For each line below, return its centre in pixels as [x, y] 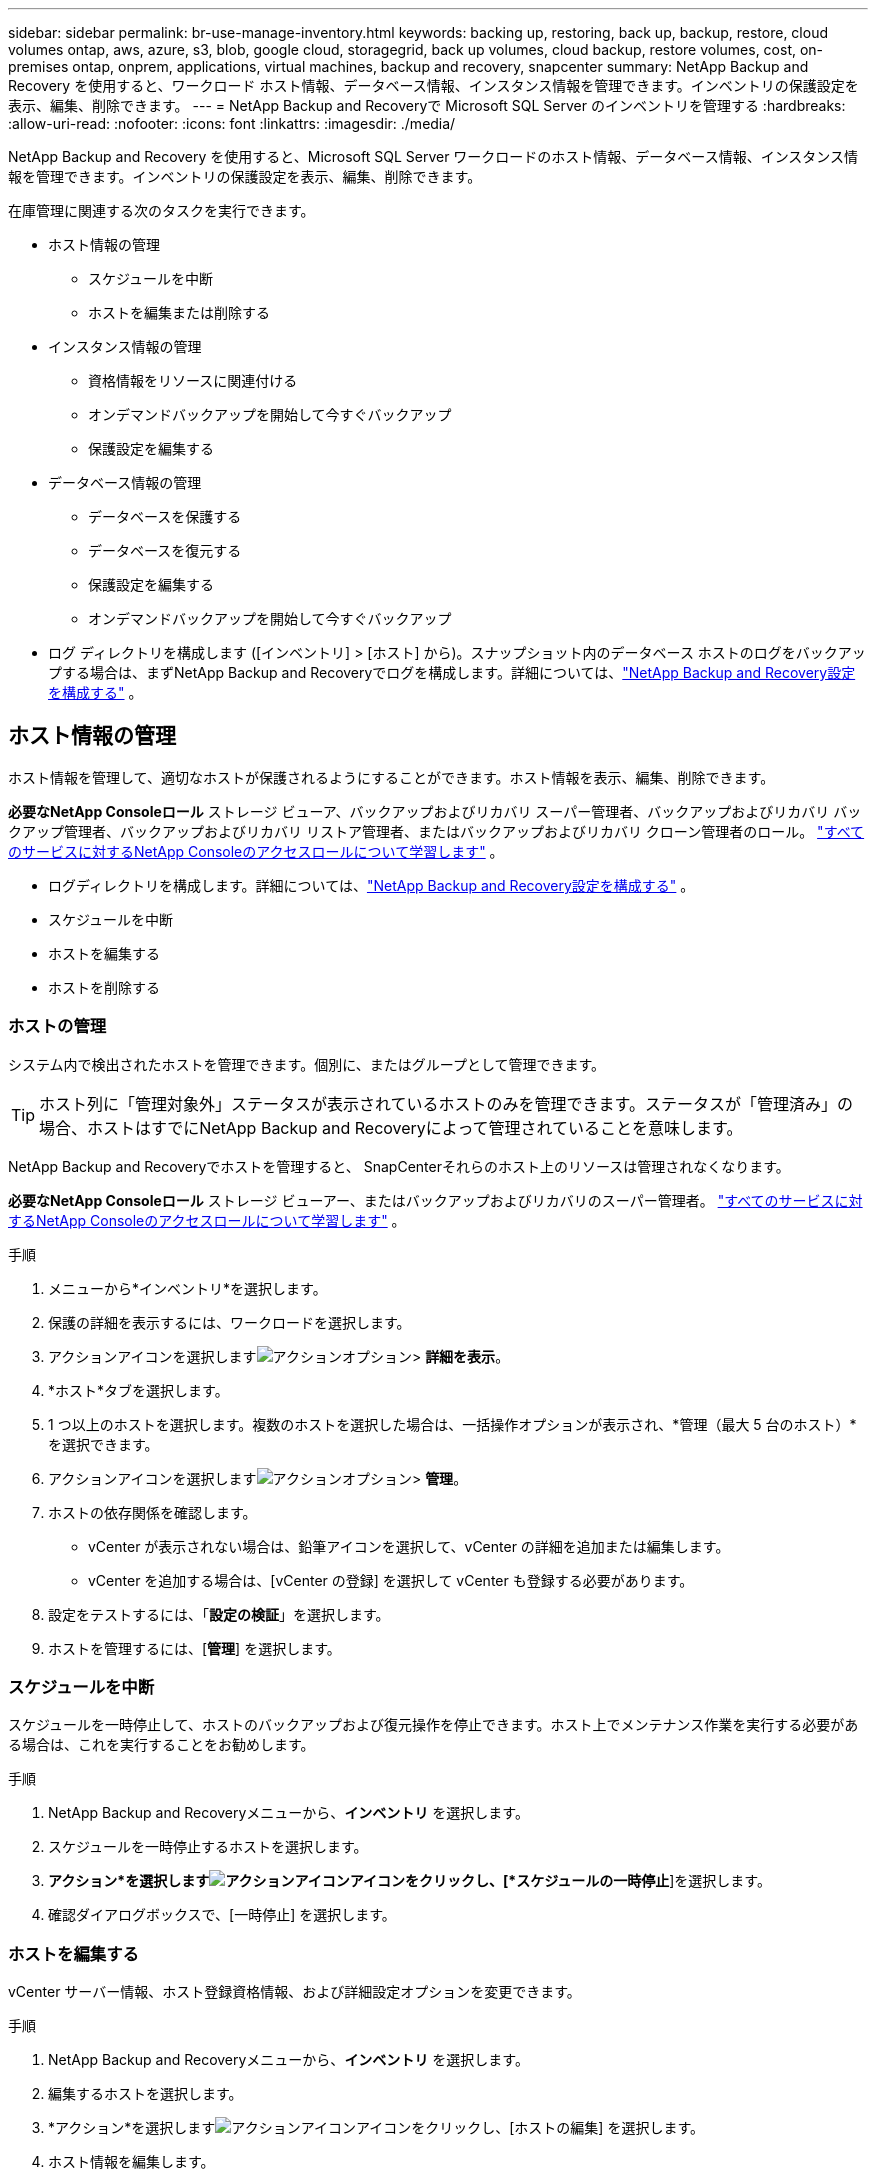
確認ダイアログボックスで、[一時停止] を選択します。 [222, 1915]
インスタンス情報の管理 [125, 346]
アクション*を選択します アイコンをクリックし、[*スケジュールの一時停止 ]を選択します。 [409, 1881]
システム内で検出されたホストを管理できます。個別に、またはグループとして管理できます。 [307, 1064]
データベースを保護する [165, 516]
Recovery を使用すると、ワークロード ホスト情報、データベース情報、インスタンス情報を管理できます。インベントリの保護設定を [433, 85]
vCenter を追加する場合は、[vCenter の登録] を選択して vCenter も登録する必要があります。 [391, 1580]
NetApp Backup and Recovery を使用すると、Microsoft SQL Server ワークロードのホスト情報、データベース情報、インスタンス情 [433, 156]
